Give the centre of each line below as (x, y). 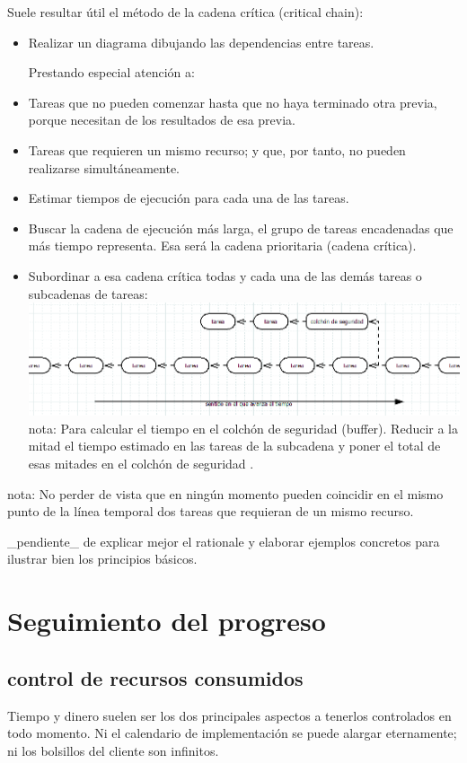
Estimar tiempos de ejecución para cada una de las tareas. (189, 198)
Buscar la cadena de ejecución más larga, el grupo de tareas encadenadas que (241, 228)
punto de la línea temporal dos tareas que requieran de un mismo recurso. (211, 511)
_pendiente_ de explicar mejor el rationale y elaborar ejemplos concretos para (224, 541)
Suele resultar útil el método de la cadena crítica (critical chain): (185, 12)
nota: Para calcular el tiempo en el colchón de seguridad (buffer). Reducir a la (243, 428)
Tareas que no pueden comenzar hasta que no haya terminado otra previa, (233, 102)
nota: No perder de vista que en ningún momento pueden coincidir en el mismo (225, 493)
